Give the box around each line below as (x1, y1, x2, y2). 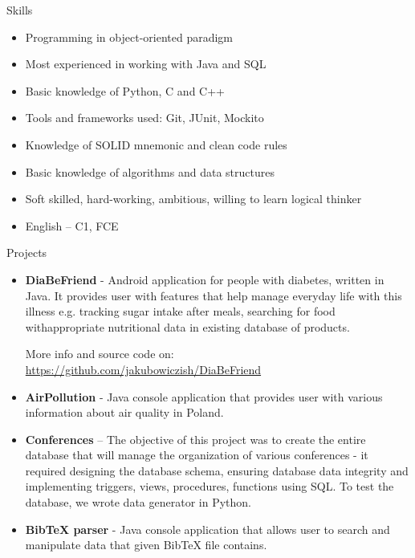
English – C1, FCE (25, 217, 119, 234)
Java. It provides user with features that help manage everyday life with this (25, 287, 402, 303)
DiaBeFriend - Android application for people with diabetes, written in (25, 271, 384, 287)
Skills (6, 2, 33, 18)
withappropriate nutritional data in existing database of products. (25, 318, 350, 335)
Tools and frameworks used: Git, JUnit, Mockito (25, 109, 264, 126)
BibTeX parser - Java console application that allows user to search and (25, 520, 390, 537)
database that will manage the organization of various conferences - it (25, 446, 368, 463)
